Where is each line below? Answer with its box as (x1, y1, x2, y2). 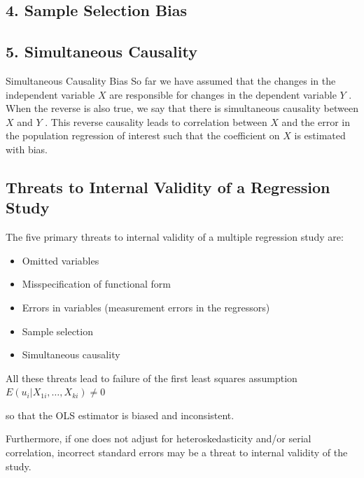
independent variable (6, 87, 95, 101)
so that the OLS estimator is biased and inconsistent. (6, 407, 234, 422)
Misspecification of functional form (22, 276, 171, 291)
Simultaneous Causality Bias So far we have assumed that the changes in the (6, 73, 336, 87)
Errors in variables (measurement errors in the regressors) (22, 300, 270, 314)
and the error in (281, 114, 350, 129)
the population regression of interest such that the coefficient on (6, 128, 280, 143)
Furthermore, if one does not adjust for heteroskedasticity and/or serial (6, 431, 311, 446)
